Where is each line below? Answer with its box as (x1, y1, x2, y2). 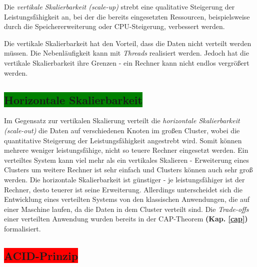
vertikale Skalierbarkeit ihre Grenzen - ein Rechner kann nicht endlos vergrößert (4, 57, 249, 68)
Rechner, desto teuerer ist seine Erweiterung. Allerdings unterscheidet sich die (4, 184, 243, 194)
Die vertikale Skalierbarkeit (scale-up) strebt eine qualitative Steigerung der (4, 2, 235, 12)
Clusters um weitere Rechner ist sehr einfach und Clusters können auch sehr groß (4, 164, 253, 175)
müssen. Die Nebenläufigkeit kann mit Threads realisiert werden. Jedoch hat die (4, 48, 249, 58)
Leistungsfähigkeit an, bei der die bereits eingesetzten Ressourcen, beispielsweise (4, 11, 250, 22)
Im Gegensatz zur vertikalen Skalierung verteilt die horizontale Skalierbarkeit (4, 115, 240, 126)
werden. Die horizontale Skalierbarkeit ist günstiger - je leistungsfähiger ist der (4, 174, 245, 184)
